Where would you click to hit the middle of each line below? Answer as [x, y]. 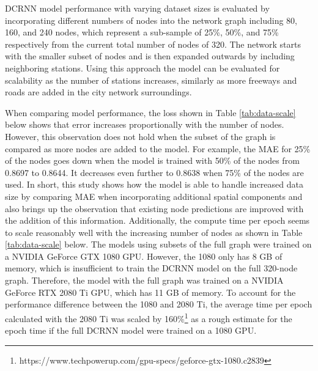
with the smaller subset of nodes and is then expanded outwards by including [150, 56]
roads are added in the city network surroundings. [98, 92]
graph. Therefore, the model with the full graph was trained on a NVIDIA [144, 280]
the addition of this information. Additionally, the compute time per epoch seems [157, 220]
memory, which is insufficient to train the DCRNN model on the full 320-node [151, 268]
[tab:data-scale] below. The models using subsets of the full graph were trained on [158, 244]
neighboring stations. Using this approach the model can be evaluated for [142, 68]
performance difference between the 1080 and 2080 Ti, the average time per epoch [159, 304]
